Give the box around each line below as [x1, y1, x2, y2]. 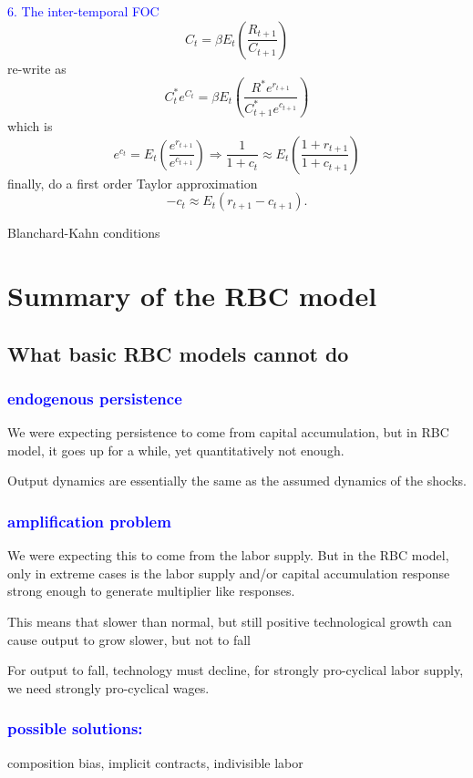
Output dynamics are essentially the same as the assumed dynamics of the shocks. [7, 471, 467, 490]
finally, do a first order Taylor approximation [7, 173, 258, 192]
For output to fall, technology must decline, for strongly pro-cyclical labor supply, [7, 660, 464, 680]
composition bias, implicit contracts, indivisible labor [7, 752, 303, 772]
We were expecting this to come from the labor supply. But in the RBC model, [7, 546, 449, 565]
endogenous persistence [7, 386, 182, 409]
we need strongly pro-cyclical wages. [7, 678, 210, 697]
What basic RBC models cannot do [7, 339, 349, 367]
